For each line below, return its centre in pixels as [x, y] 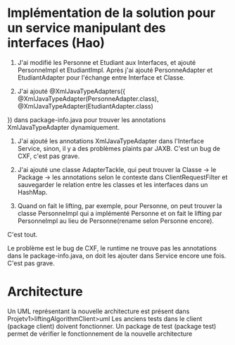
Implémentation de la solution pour [112, 13]
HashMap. [32, 192]
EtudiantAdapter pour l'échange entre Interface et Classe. [101, 77]
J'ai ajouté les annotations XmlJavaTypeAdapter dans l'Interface [110, 141]
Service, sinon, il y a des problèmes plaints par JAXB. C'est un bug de [119, 148]
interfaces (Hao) [56, 43]
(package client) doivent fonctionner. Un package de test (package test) [112, 326]
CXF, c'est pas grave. [49, 156]
